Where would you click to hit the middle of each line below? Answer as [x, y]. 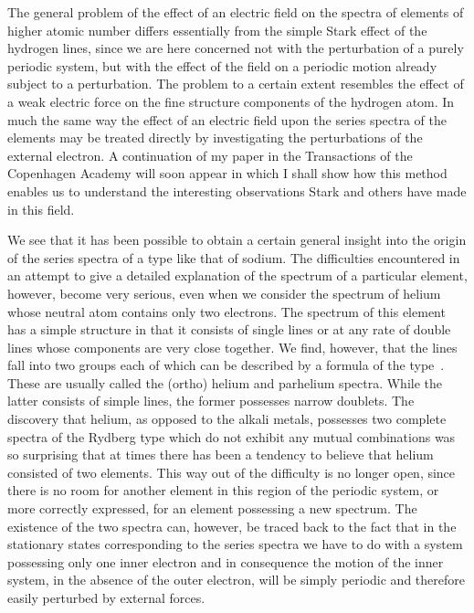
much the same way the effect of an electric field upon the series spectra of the [227, 119]
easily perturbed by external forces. [106, 597]
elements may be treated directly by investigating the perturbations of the [215, 137]
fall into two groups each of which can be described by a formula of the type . [226, 365]
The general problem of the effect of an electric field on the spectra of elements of [236, 12]
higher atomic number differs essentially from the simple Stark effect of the [217, 30]
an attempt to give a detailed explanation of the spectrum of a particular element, [237, 275]
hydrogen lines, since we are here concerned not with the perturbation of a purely [236, 48]
